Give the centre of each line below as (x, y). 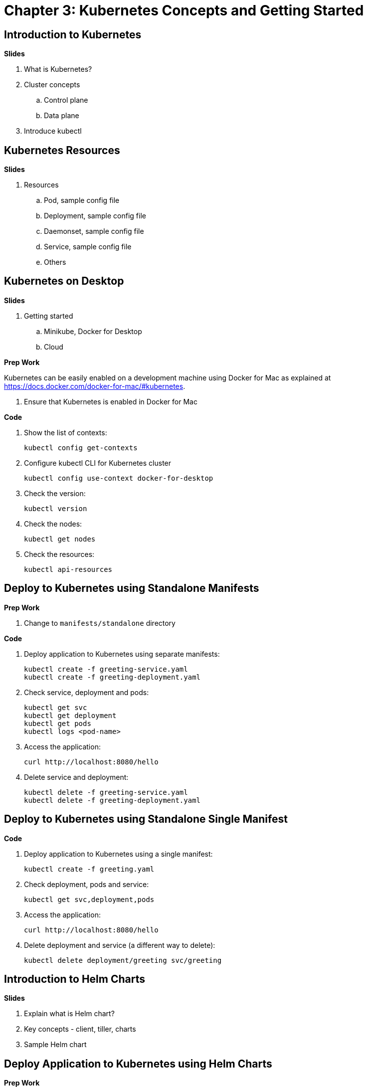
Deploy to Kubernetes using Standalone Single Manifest (146, 819)
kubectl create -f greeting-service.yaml (106, 669)
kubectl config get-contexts (81, 448)
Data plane (62, 116)
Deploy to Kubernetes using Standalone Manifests (132, 588)
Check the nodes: (53, 524)
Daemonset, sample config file (94, 231)
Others (55, 262)
